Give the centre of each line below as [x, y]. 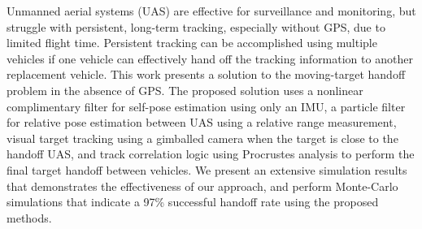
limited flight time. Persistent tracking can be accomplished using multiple [192, 43]
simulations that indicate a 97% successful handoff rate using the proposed [193, 202]
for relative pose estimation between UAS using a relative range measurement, [202, 122]
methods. [29, 217]
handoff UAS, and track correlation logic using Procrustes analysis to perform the [211, 154]
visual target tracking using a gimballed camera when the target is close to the [202, 138]
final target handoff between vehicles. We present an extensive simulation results [207, 169]
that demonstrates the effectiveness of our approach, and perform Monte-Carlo [202, 186]
